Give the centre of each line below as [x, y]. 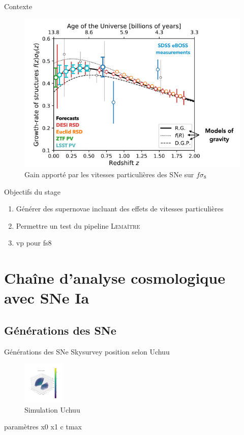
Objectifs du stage [32, 191]
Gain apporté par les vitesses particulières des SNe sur [109, 174]
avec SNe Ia [47, 298]
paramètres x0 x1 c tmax [43, 427]
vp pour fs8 [34, 243]
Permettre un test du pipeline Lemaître [78, 225]
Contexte [18, 6]
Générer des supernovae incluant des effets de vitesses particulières [120, 209]
